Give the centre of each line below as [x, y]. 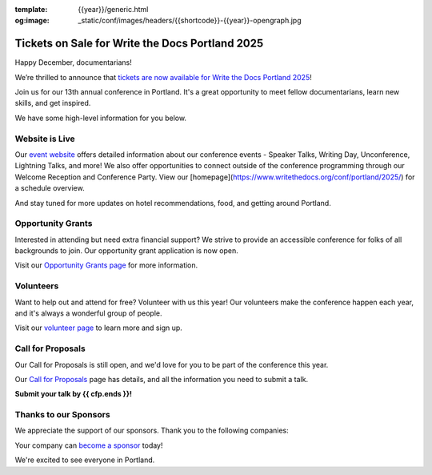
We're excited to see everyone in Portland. [85, 460]
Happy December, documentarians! [73, 62]
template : [31, 9]
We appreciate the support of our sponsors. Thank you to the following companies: [152, 431]
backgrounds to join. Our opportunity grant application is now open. [127, 251]
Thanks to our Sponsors [63, 415]
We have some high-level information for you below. [101, 118]
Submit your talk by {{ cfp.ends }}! [73, 394]
